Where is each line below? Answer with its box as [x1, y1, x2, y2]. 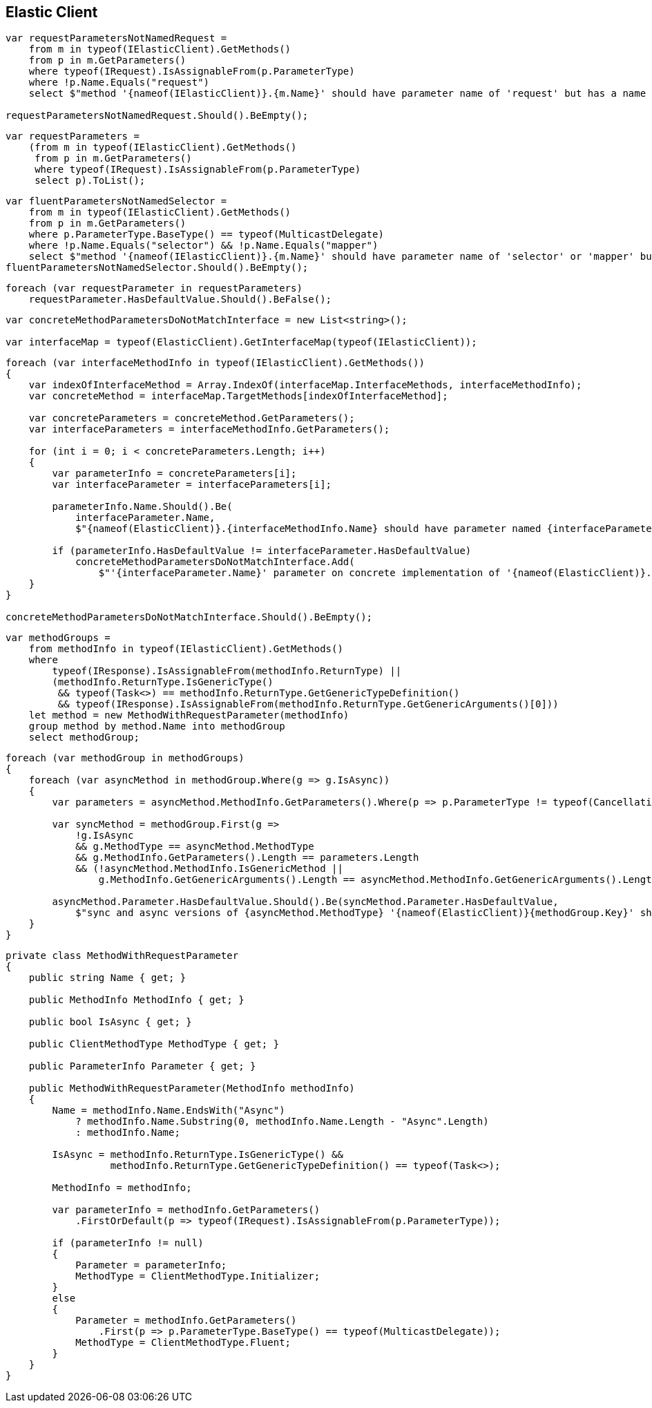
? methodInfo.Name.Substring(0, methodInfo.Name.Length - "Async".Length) [75, 1116, 489, 1128]
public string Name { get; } [28, 972, 186, 984]
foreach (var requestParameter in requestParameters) [6, 283, 303, 294]
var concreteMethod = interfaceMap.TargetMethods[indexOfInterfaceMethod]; [28, 390, 448, 402]
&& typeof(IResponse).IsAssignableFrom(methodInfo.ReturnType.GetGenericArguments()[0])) [57, 698, 559, 710]
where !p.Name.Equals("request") [28, 77, 210, 88]
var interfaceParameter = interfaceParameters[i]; [52, 479, 332, 491]
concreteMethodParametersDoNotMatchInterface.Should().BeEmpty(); [6, 611, 373, 623]
